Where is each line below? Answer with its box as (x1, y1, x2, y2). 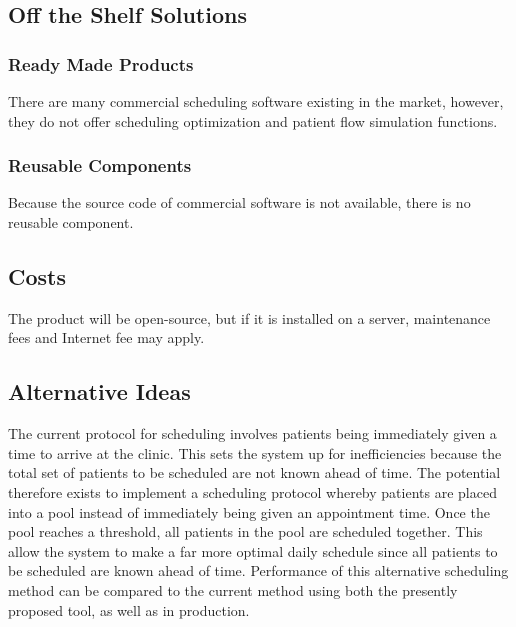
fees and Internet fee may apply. (8, 327, 205, 348)
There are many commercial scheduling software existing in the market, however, (8, 91, 504, 111)
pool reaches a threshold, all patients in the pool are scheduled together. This (8, 521, 483, 542)
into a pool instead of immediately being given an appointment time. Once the (8, 501, 490, 522)
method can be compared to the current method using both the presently (8, 579, 458, 600)
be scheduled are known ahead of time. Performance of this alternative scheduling (8, 560, 509, 581)
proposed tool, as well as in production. (8, 599, 250, 620)
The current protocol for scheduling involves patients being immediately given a (8, 423, 497, 444)
